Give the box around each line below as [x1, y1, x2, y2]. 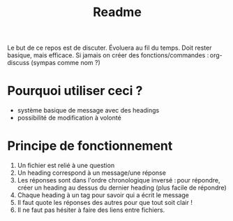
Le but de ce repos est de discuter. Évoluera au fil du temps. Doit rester [7, 43, 212, 52]
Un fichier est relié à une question [17, 162, 115, 170]
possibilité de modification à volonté [17, 113, 122, 122]
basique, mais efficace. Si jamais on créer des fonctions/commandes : [7, 51, 209, 59]
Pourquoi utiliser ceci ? [7, 83, 143, 99]
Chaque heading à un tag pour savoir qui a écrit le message [17, 191, 190, 199]
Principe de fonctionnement [7, 138, 173, 154]
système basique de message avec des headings [17, 106, 160, 115]
